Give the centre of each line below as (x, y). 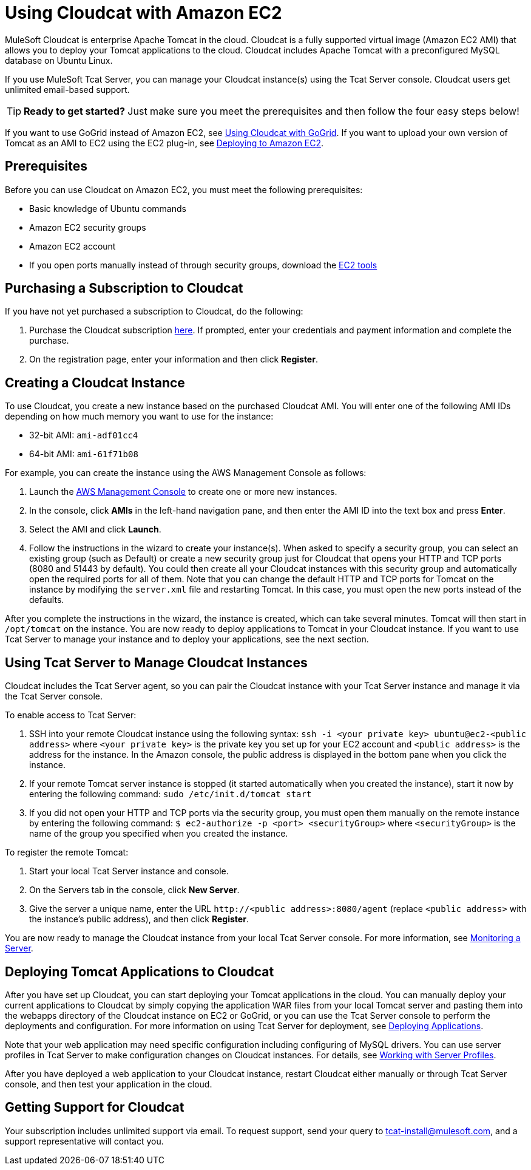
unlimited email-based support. (67, 89)
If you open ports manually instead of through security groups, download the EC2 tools (203, 265)
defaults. (47, 600)
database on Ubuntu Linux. (59, 60)
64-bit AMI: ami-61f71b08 (84, 454)
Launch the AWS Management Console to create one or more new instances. (183, 492)
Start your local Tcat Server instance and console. (129, 871)
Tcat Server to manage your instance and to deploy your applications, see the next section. (187, 639)
